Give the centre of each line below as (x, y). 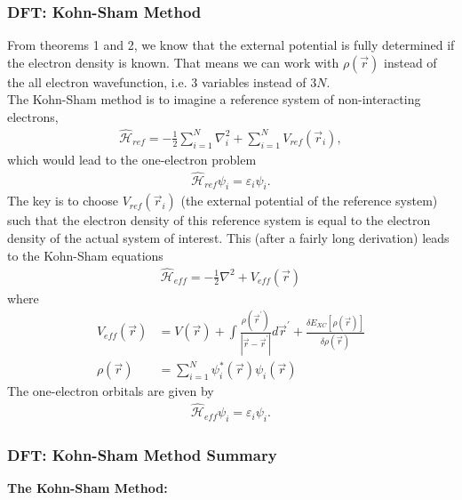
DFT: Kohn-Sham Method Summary (142, 454)
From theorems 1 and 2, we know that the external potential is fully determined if (231, 45)
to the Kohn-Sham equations (85, 255)
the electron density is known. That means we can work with (173, 62)
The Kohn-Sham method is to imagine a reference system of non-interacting (214, 99)
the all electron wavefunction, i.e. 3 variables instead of (157, 81)
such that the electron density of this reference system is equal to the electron (219, 220)
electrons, (33, 117)
